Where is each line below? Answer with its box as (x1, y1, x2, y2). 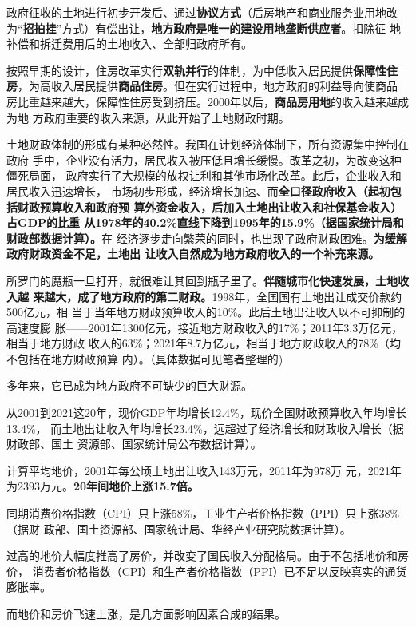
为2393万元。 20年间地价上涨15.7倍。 (6, 478, 199, 494)
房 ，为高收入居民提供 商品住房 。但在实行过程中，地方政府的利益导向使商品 (6, 77, 398, 94)
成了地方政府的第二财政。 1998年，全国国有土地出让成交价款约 (77, 288, 402, 304)
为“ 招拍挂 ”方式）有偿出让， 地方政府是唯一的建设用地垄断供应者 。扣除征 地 (6, 19, 401, 36)
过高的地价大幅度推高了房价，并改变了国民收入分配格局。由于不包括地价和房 (6, 547, 409, 564)
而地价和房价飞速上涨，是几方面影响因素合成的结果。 (6, 605, 286, 621)
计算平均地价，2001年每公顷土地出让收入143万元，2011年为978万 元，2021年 (6, 462, 402, 478)
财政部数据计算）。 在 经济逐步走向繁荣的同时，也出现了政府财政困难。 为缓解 (6, 229, 407, 246)
